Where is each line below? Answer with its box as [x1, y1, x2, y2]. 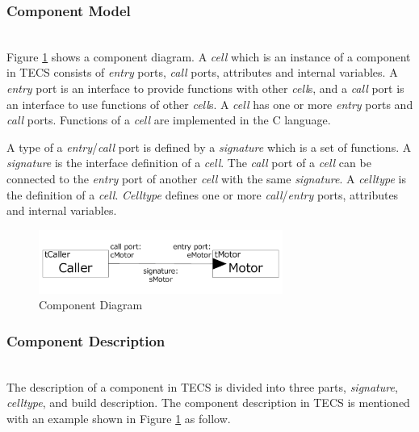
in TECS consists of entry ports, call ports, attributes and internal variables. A [6, 64, 398, 81]
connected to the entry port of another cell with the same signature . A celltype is [6, 170, 406, 187]
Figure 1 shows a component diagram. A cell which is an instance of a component [6, 48, 411, 65]
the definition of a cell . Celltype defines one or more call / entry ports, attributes [6, 186, 399, 203]
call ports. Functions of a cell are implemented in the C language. [6, 111, 331, 128]
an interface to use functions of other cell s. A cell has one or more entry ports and [6, 95, 413, 112]
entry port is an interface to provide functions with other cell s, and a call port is [6, 80, 404, 96]
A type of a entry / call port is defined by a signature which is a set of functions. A [6, 138, 412, 155]
